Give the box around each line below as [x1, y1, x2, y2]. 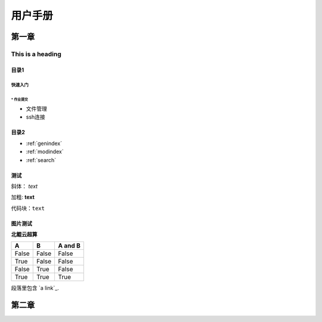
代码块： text [11, 205, 45, 212]
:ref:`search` [26, 156, 57, 163]
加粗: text [11, 194, 35, 201]
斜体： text [11, 182, 38, 190]
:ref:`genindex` [26, 140, 63, 147]
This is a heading [11, 49, 62, 58]
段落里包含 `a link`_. [11, 284, 59, 292]
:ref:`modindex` [26, 148, 64, 155]
